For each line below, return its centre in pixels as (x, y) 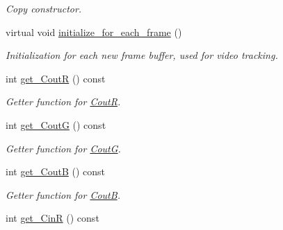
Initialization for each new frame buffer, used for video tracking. (142, 55)
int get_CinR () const (52, 218)
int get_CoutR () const (56, 78)
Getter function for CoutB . (63, 194)
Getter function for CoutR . (63, 101)
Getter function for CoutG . (63, 148)
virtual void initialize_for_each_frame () (94, 32)
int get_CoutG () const (56, 124)
